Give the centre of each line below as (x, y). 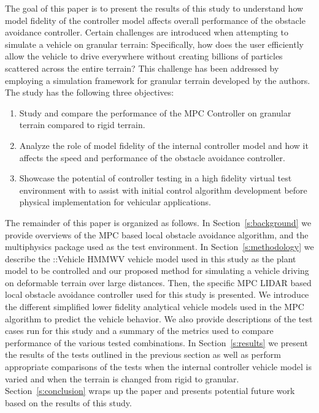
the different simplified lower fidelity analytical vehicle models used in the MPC (155, 307)
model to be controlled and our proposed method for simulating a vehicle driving (157, 271)
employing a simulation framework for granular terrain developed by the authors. (158, 80)
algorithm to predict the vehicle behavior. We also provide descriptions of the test (159, 318)
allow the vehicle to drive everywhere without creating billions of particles (144, 56)
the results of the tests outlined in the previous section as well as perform (143, 354)
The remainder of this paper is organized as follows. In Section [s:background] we (158, 222)
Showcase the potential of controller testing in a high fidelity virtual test (156, 178)
